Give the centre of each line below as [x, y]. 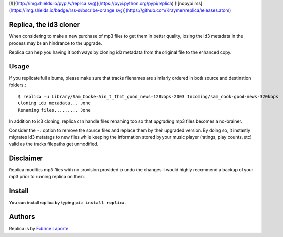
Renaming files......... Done [55, 110]
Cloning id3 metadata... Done [55, 103]
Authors [22, 217]
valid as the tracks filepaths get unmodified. [54, 144]
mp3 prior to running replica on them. [47, 177]
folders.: [18, 85]
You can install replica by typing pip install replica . [67, 203]
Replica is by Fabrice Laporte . [40, 229]
